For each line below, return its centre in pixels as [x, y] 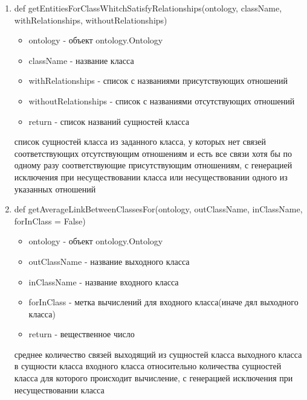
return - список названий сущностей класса [109, 121]
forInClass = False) [50, 221]
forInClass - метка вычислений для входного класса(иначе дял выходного [163, 302]
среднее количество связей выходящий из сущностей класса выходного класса [158, 354]
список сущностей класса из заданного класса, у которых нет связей [140, 141]
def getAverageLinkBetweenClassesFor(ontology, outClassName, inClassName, [158, 209]
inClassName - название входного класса [104, 281]
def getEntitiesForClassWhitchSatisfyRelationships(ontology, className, [148, 8]
